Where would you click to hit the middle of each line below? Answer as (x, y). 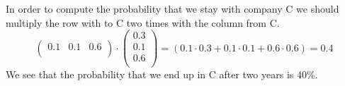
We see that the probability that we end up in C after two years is (150, 74)
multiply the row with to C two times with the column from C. (143, 22)
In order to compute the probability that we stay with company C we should (172, 8)
